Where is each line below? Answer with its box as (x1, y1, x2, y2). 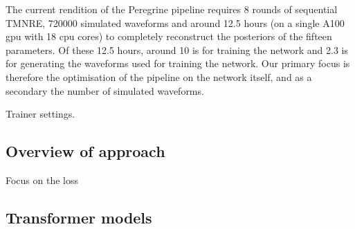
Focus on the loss (6, 172, 79, 187)
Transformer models (6, 206, 152, 228)
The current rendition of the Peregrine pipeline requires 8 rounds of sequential (6, 2, 338, 16)
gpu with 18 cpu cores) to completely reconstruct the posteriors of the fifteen (6, 29, 332, 44)
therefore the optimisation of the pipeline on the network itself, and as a (6, 69, 312, 84)
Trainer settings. (6, 107, 75, 121)
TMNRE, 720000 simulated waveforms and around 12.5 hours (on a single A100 (6, 15, 345, 30)
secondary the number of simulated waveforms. (6, 83, 204, 98)
